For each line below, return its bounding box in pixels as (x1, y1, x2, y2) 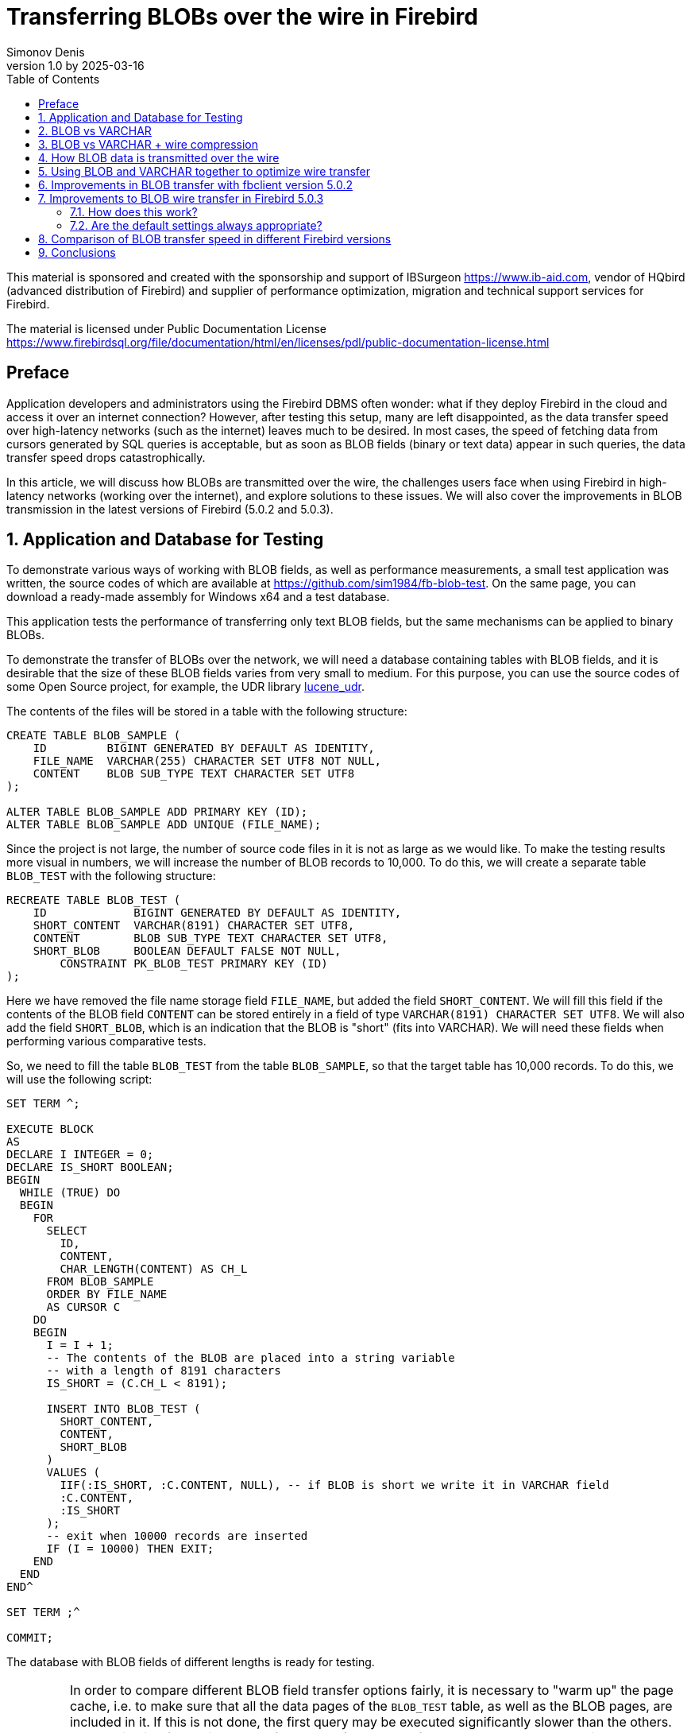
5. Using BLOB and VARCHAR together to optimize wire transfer (38, 164, 370, 178)
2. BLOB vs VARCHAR (38, 123, 152, 138)
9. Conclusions (38, 245, 116, 259)
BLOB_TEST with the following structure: (6, 869, 216, 883)
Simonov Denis (6, 45, 85, 59)
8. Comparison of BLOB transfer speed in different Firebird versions (38, 231, 392, 246)
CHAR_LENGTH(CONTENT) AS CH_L (60, 1262, 248, 1276)
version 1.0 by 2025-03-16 (6, 58, 145, 72)
